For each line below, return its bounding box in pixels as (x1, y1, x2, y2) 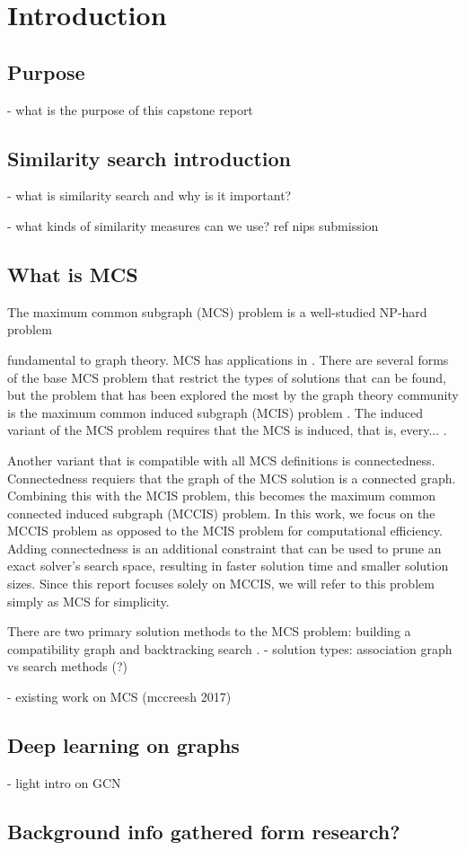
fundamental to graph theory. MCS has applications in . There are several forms (7, 350, 449, 368)
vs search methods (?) (7, 657, 128, 676)
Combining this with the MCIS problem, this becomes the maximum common (7, 486, 436, 505)
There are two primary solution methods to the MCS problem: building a (7, 622, 411, 641)
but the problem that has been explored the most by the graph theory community (7, 385, 459, 404)
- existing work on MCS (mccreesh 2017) (7, 687, 232, 706)
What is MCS (7, 260, 138, 288)
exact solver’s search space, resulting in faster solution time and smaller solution (7, 556, 449, 575)
